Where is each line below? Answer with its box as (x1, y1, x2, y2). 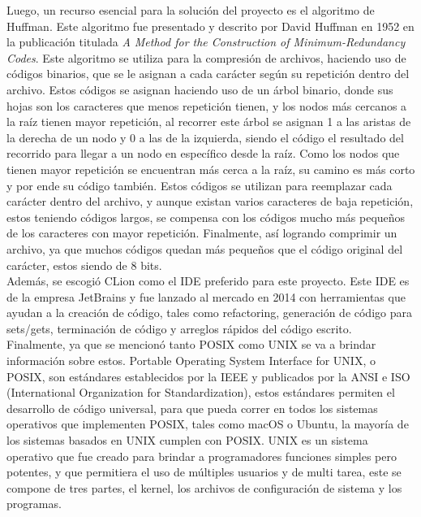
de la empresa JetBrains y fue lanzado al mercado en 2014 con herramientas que (6, 288, 406, 305)
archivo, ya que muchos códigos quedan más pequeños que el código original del (6, 240, 403, 257)
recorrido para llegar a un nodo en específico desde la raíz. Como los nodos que (6, 145, 400, 162)
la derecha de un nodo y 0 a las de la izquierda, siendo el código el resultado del (6, 128, 404, 146)
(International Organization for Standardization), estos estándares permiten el (6, 384, 395, 401)
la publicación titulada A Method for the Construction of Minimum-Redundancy (6, 33, 406, 50)
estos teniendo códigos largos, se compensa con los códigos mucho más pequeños (6, 208, 406, 225)
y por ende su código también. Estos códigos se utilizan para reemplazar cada (6, 176, 393, 193)
